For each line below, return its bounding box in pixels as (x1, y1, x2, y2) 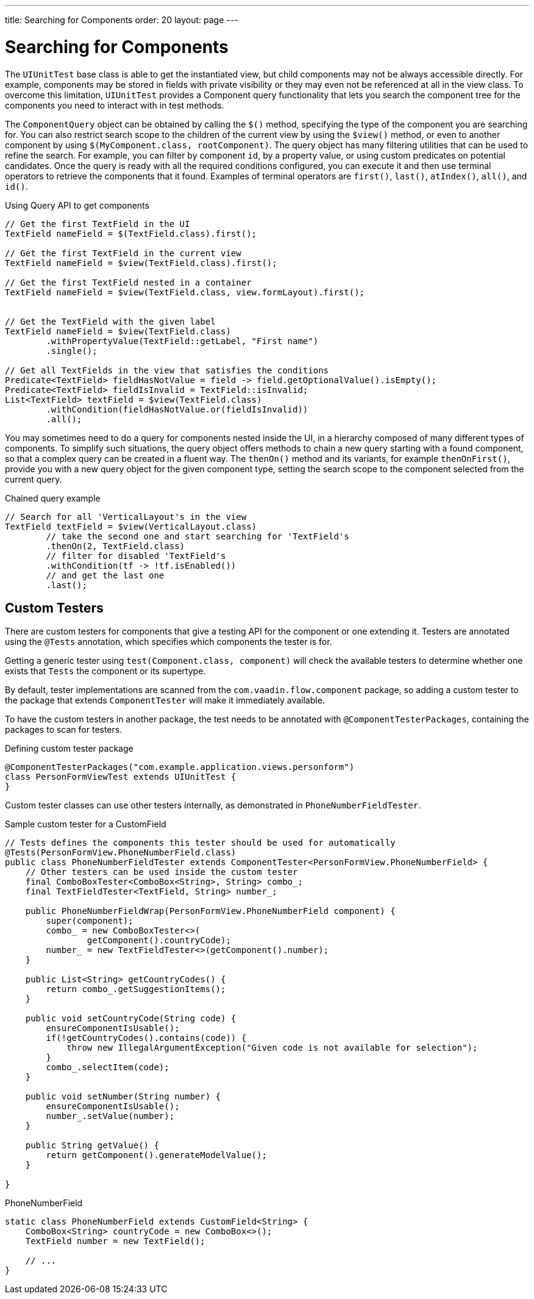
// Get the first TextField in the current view (5, 248, 241, 258)
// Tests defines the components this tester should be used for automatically (5, 838, 396, 848)
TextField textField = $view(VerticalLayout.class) (5, 521, 257, 531)
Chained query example (5, 492, 101, 503)
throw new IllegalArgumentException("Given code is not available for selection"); (66, 1043, 478, 1053)
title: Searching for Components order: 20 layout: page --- (5, 15, 238, 25)
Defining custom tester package (5, 743, 133, 754)
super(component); (46, 916, 133, 926)
